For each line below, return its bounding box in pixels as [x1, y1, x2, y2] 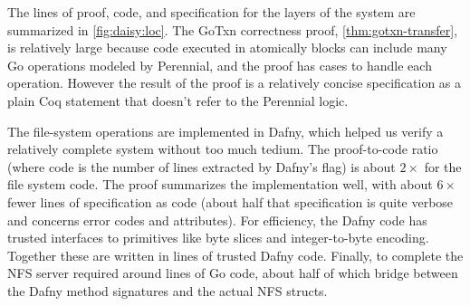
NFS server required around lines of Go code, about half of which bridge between [7, 263, 458, 282]
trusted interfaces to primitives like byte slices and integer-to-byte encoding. [7, 228, 429, 247]
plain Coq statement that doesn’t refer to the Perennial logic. [7, 91, 349, 110]
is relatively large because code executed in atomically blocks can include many [7, 38, 447, 57]
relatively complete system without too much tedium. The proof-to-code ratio [7, 139, 438, 158]
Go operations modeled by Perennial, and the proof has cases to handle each [7, 55, 432, 74]
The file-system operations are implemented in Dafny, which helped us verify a [7, 121, 444, 140]
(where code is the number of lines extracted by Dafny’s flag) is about [7, 157, 396, 176]
